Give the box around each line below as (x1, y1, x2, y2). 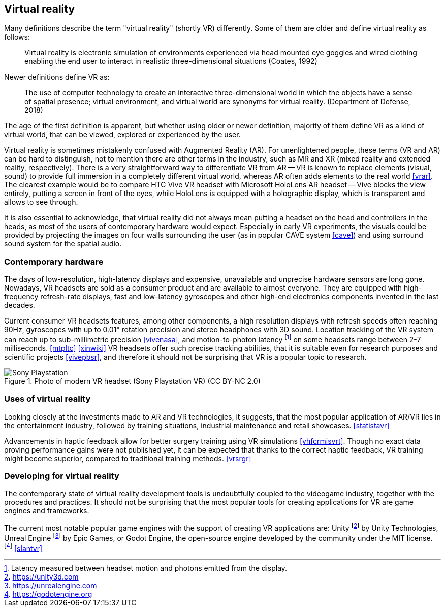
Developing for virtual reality (4, 470, 119, 481)
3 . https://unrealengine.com (4, 581, 97, 590)
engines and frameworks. (4, 506, 89, 516)
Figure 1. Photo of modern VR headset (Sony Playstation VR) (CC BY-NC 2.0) (4, 376, 261, 385)
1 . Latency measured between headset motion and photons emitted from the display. (4, 564, 288, 573)
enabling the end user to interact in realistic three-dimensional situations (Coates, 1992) (24, 57, 317, 66)
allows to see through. (4, 198, 78, 207)
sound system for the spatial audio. (4, 239, 122, 248)
